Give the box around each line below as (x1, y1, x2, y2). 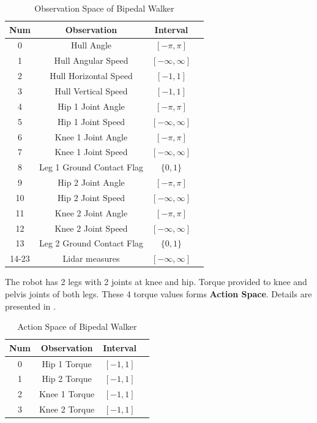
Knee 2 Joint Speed (54, 221, 128, 234)
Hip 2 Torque (42, 372, 92, 385)
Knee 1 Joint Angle (54, 130, 128, 143)
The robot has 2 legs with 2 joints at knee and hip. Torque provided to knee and (5, 275, 307, 288)
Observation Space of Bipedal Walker (34, 2, 174, 14)
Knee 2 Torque (39, 403, 95, 416)
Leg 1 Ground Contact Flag (39, 161, 144, 173)
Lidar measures (62, 252, 120, 265)
